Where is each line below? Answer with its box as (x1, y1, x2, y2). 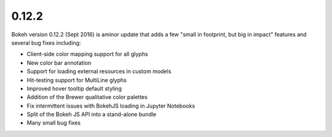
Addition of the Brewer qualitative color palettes (26, 93, 148, 101)
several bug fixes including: (11, 39, 81, 46)
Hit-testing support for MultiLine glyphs (26, 76, 127, 84)
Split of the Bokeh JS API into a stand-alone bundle (26, 111, 157, 118)
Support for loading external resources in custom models (26, 68, 172, 75)
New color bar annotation (26, 59, 92, 66)
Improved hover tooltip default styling (26, 85, 122, 92)
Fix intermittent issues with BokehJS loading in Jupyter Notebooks (26, 102, 196, 109)
